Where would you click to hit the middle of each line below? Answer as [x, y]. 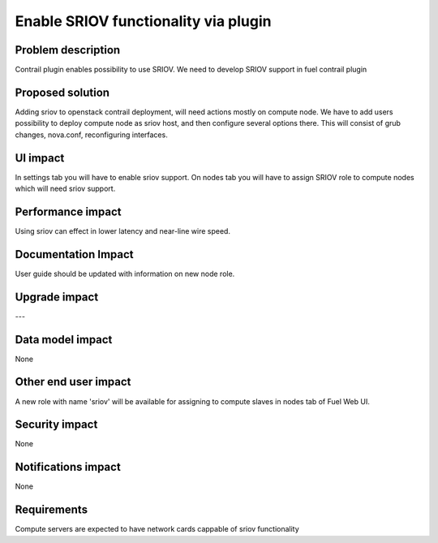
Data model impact [64, 340]
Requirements [52, 510]
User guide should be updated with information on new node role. [125, 274]
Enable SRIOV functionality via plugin [143, 21]
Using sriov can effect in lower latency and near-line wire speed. [123, 231]
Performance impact [68, 211]
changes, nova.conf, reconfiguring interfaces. [91, 135]
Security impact [56, 425]
